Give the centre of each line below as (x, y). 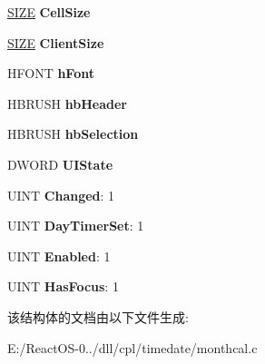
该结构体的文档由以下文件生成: (98, 316)
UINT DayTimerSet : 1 (76, 226)
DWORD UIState (60, 164)
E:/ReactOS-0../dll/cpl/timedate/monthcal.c (132, 347)
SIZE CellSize (49, 12)
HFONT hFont (51, 73)
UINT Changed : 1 (61, 195)
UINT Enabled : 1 (59, 256)
